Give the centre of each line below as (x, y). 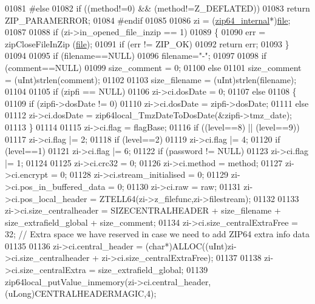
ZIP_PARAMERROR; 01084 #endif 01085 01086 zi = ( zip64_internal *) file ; (148, 20)
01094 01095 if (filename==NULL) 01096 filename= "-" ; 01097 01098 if (136, 56)
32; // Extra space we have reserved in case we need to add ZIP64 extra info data (157, 234)
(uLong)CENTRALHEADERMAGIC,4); (81, 293)
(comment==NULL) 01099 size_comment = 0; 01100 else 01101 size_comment (153, 67)
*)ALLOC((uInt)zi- (201, 245)
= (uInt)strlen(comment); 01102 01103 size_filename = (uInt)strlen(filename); (151, 79)
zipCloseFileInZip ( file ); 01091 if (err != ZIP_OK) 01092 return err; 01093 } (147, 43)
